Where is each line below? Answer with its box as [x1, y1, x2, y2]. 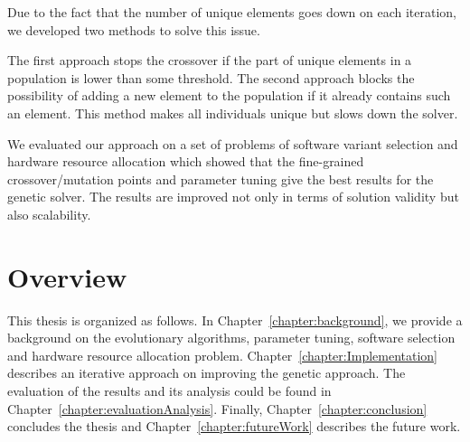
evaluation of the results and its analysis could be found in [7, 381, 332, 400]
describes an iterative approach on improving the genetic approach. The [7, 363, 406, 382]
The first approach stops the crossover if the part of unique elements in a [7, 51, 412, 70]
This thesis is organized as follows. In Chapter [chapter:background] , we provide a [7, 310, 463, 329]
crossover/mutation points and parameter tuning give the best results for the [7, 169, 434, 188]
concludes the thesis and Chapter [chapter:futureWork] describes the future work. [7, 417, 461, 436]
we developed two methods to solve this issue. [7, 20, 260, 39]
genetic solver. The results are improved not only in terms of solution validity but [7, 187, 459, 206]
